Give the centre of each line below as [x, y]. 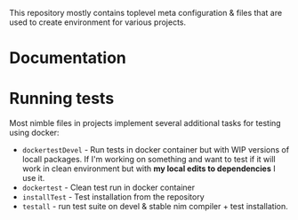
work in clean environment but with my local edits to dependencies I [149, 169]
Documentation [68, 58]
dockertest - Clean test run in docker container [109, 188]
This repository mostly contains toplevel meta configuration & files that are [146, 13]
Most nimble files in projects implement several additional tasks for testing [145, 123]
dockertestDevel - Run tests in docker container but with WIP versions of [156, 150]
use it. [33, 178]
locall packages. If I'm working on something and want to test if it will [149, 160]
